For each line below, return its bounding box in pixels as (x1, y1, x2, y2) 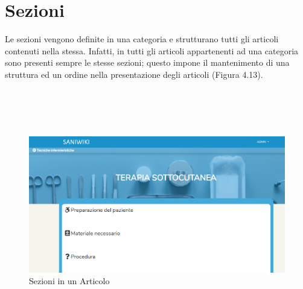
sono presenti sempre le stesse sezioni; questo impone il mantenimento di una (5, 56, 290, 69)
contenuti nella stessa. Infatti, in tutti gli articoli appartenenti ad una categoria (5, 44, 299, 57)
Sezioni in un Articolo (29, 275, 110, 287)
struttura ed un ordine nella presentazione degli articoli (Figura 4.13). (5, 68, 263, 80)
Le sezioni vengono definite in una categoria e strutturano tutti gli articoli (5, 33, 279, 45)
